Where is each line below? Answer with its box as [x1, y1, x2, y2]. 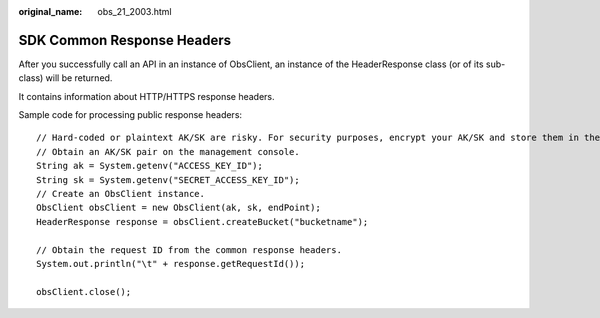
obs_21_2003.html [97, 6, 172, 17]
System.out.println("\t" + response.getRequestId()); [36, 258, 305, 269]
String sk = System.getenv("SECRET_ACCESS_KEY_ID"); [36, 174, 300, 185]
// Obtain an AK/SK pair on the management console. [36, 146, 300, 157]
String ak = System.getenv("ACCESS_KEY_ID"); [36, 160, 264, 172]
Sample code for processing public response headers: [18, 109, 243, 121]
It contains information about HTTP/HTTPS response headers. [18, 90, 275, 102]
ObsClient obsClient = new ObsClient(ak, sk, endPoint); [36, 202, 322, 214]
